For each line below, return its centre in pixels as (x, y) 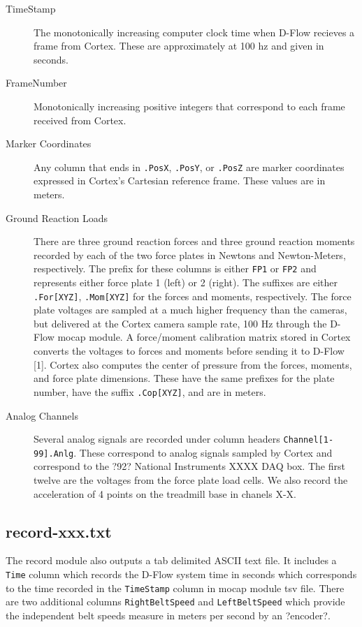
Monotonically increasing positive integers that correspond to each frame (189, 106)
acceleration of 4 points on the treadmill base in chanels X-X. (165, 493)
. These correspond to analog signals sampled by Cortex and (203, 452)
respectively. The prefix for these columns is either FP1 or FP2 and (175, 268)
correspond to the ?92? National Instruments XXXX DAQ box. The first (189, 466)
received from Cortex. (80, 120)
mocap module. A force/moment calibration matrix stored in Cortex (204, 337)
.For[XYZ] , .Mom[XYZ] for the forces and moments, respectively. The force (193, 296)
